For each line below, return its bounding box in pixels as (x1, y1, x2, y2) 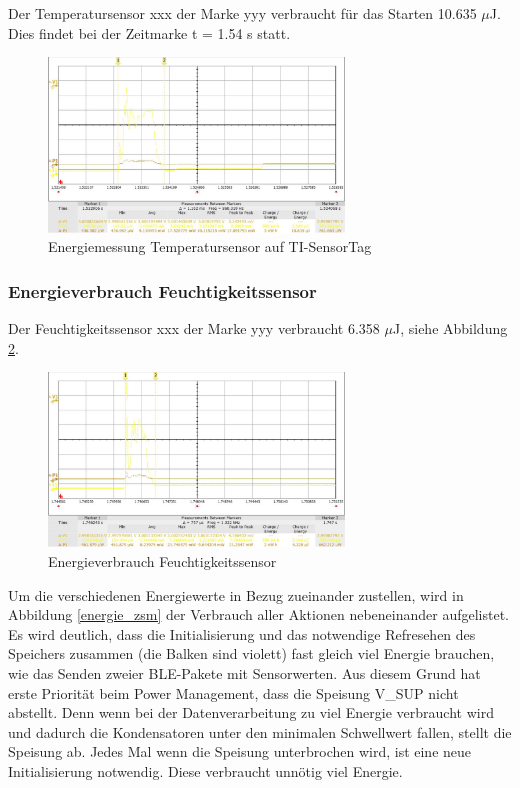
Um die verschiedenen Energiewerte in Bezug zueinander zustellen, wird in (8, 584, 464, 605)
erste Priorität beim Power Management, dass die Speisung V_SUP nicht (8, 682, 459, 703)
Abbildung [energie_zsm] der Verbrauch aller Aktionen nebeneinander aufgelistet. (8, 604, 509, 625)
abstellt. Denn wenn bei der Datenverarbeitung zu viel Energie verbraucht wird (8, 702, 494, 723)
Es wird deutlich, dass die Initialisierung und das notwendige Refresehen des (8, 623, 476, 644)
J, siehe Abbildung (392, 317, 508, 338)
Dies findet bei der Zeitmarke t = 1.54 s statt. (8, 22, 291, 43)
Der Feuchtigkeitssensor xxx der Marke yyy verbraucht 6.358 (8, 317, 380, 338)
